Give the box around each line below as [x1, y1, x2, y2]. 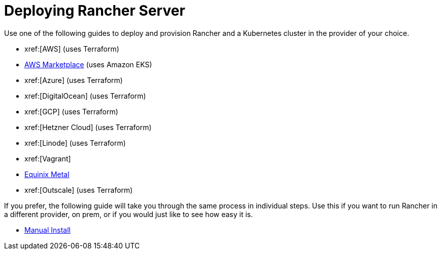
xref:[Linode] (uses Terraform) [24, 138, 126, 147]
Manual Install [24, 225, 71, 234]
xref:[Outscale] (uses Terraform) [24, 185, 133, 194]
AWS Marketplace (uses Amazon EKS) [24, 60, 152, 69]
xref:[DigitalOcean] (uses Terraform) [24, 91, 146, 100]
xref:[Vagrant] [24, 154, 71, 163]
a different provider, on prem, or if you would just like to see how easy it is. [4, 209, 253, 219]
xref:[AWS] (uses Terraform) [24, 44, 119, 53]
